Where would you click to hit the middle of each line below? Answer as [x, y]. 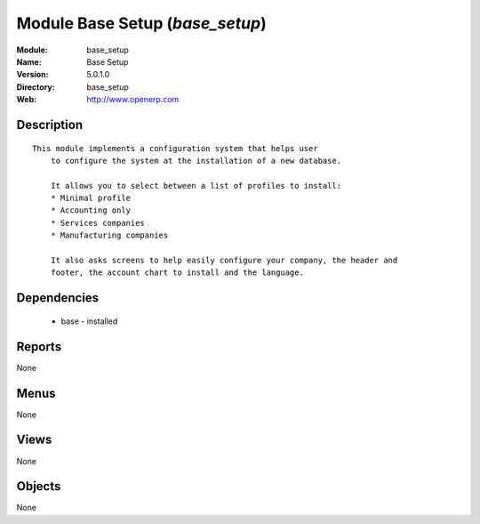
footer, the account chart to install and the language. [177, 273]
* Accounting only [91, 210]
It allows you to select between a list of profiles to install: [196, 185]
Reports [39, 347]
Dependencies [58, 298]
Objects [39, 486]
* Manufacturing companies [109, 235]
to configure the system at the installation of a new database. [196, 161]
